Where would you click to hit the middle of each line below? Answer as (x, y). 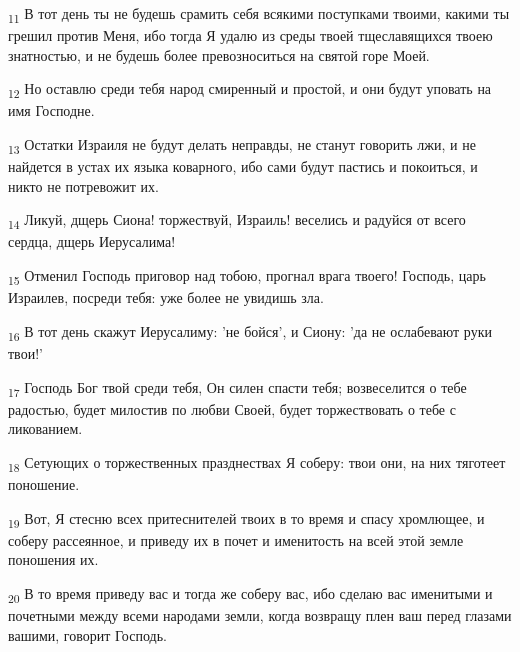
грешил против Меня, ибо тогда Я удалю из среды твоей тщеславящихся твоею (250, 35)
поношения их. (53, 559)
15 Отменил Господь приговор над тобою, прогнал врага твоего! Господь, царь (247, 276)
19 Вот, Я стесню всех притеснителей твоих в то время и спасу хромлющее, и (246, 519)
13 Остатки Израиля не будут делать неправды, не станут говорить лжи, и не (242, 145)
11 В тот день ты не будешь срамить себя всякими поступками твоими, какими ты (259, 14)
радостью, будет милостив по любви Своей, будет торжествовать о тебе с (232, 408)
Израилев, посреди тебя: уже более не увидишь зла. (166, 297)
